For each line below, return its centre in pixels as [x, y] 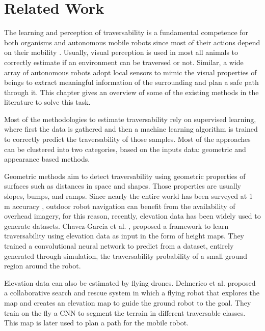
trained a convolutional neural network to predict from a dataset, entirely [119, 246]
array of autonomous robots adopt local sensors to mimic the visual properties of [130, 72]
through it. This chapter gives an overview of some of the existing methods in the [131, 92]
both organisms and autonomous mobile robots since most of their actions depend [132, 42]
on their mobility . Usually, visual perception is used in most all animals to [121, 52]
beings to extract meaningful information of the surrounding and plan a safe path [131, 82]
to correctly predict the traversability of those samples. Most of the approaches [127, 139]
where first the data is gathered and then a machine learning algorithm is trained [131, 129]
